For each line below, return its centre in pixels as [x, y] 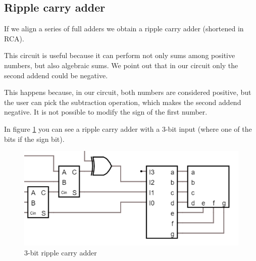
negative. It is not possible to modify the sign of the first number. [106, 112]
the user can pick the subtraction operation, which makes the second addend [123, 102]
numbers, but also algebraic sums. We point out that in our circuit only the [121, 65]
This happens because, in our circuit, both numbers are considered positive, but [128, 92]
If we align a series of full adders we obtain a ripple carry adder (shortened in [124, 29]
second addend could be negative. [56, 75]
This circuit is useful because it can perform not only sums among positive [120, 55]
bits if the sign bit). [34, 139]
